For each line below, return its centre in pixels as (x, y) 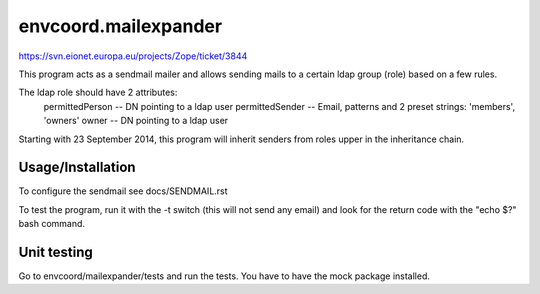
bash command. (51, 224)
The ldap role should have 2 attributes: (98, 92)
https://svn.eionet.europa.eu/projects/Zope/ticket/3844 (133, 56)
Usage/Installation (77, 167)
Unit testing (56, 252)
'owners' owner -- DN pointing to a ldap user (136, 121)
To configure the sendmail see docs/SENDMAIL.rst (123, 191)
